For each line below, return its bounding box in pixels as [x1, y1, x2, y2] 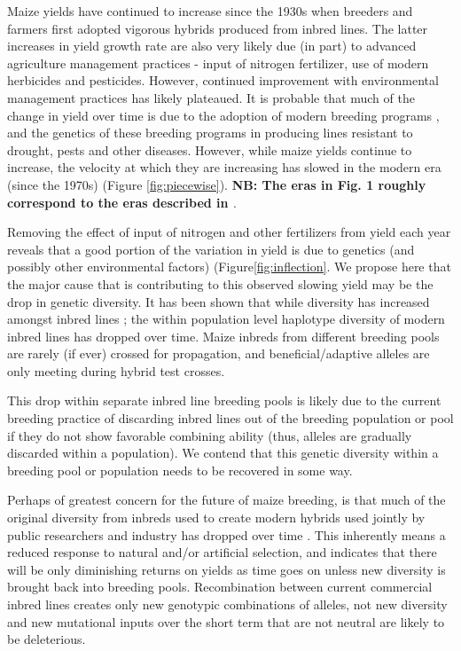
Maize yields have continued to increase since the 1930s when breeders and [7, 2, 413, 20]
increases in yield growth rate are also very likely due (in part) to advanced [7, 36, 417, 55]
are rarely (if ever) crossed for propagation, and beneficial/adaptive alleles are [7, 344, 430, 363]
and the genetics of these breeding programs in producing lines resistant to [7, 123, 413, 142]
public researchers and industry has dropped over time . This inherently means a [7, 525, 446, 544]
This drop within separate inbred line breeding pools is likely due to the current [7, 391, 441, 410]
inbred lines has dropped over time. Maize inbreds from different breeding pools [7, 326, 440, 345]
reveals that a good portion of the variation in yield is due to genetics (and [7, 239, 415, 258]
